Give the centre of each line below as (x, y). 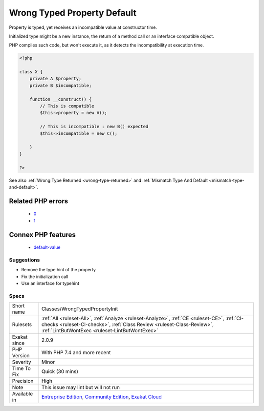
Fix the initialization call (45, 277)
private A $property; (55, 79)
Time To (22, 368)
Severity (22, 362)
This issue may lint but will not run (81, 388)
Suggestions (24, 260)
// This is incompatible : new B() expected (94, 127)
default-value (47, 247)
